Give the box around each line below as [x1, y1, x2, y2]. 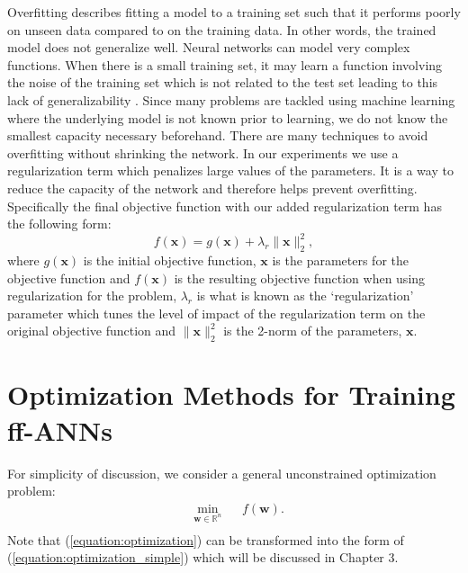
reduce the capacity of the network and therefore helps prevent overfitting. [7, 178, 418, 197]
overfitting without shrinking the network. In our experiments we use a [7, 143, 399, 162]
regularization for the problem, [7, 286, 177, 305]
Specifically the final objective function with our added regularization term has [7, 196, 442, 215]
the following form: [7, 214, 112, 233]
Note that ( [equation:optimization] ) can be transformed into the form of [7, 530, 404, 549]
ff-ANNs [7, 411, 112, 448]
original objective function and [7, 321, 176, 340]
